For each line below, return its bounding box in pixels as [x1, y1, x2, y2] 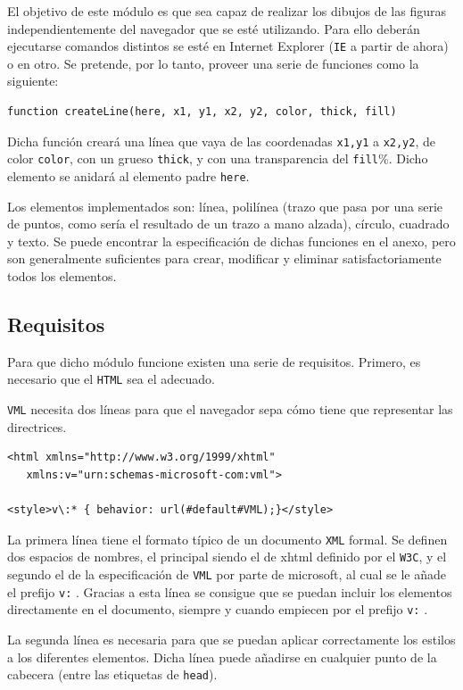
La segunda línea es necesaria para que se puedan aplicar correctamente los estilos [7, 629, 456, 648]
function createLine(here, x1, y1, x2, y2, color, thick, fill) [7, 105, 397, 119]
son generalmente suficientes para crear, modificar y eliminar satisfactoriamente [7, 249, 442, 268]
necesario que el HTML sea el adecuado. [7, 370, 215, 388]
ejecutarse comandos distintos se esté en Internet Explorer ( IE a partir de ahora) [7, 37, 449, 55]
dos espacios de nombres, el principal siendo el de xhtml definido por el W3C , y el [7, 547, 447, 566]
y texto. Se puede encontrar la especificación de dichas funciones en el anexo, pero [7, 231, 456, 250]
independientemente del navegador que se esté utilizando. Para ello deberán [7, 19, 420, 37]
